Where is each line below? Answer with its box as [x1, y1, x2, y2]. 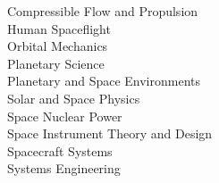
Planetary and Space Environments [7, 71, 201, 90]
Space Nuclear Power [7, 106, 122, 125]
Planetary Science [7, 54, 105, 72]
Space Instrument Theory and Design [7, 124, 213, 143]
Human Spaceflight [7, 19, 111, 37]
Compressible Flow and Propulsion [7, 2, 198, 20]
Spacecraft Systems [7, 141, 113, 160]
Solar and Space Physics [7, 88, 140, 107]
